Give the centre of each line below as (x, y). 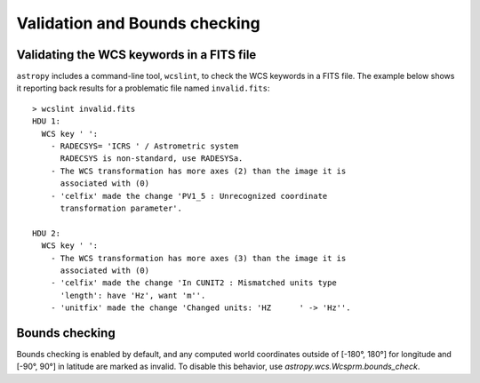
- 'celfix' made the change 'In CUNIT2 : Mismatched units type (193, 283)
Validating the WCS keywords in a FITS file (136, 55)
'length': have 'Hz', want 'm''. (133, 295)
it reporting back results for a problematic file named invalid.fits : (143, 88)
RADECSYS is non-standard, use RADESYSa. (152, 159)
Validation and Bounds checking (139, 23)
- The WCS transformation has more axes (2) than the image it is (198, 171)
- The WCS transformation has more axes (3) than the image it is (198, 258)
